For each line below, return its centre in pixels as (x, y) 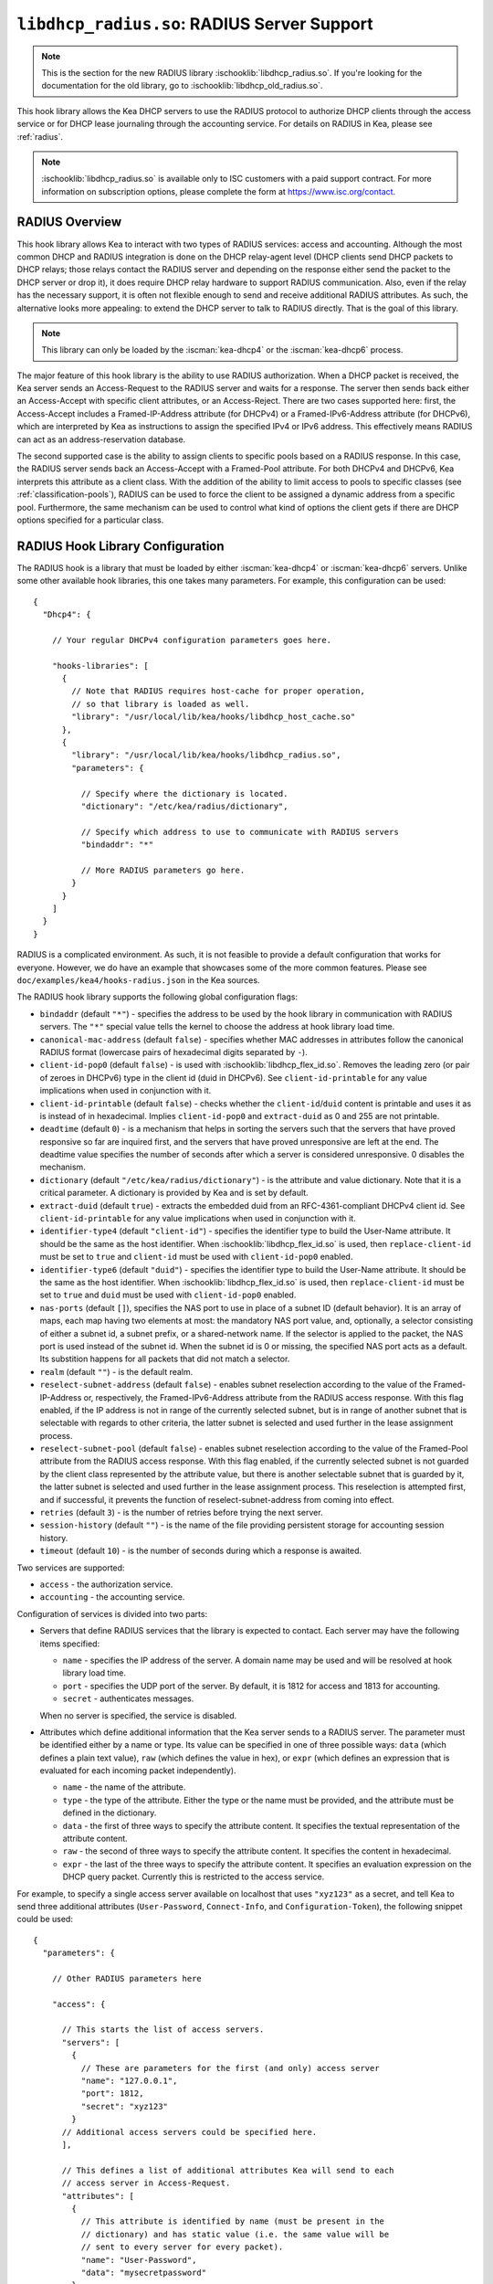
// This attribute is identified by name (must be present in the (233, 2221)
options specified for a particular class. (90, 520)
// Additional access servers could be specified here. (189, 2132)
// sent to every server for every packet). (182, 2247)
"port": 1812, (112, 2094)
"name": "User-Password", (139, 2260)
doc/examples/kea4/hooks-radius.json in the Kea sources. (138, 980)
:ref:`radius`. (40, 136)
